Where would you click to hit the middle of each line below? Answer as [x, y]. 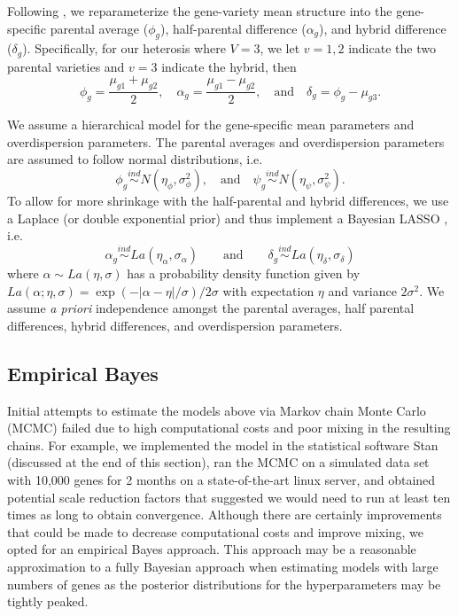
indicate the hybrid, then [229, 66]
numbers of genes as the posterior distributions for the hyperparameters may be [224, 584]
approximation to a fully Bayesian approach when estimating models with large [223, 566]
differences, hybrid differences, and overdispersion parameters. [175, 325]
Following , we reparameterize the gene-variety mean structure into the [200, 11]
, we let [280, 48]
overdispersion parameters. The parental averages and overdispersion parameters [226, 141]
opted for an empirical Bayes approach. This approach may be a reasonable [212, 549]
